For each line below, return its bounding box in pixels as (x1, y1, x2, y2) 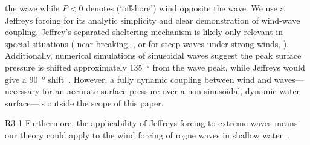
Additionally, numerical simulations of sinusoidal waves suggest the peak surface (5, 49, 302, 62)
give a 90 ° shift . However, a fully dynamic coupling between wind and (5, 72, 271, 85)
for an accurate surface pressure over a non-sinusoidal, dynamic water (42, 85, 300, 97)
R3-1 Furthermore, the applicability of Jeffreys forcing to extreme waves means (5, 117, 298, 129)
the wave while (5, 2, 60, 14)
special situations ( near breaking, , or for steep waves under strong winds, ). (5, 37, 289, 50)
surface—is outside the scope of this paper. (5, 96, 164, 109)
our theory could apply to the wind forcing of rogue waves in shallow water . (5, 128, 289, 141)
